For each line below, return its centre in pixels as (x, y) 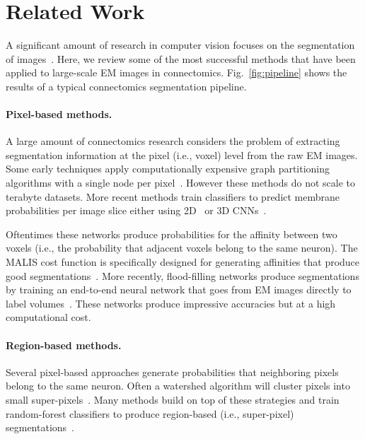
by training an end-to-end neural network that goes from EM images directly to (179, 289)
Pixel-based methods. (59, 114)
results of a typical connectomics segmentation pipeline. (126, 86)
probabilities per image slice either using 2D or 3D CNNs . (136, 210)
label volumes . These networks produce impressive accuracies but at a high (171, 303)
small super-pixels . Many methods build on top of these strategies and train (173, 399)
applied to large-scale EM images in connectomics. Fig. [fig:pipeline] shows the (176, 72)
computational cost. (48, 317)
